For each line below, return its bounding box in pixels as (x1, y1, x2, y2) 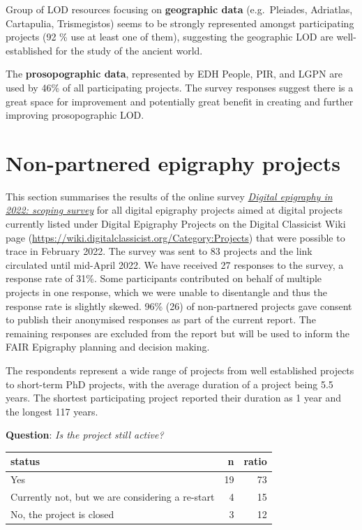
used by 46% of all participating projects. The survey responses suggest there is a (6, 80, 354, 94)
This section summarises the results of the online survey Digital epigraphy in (6, 189, 333, 203)
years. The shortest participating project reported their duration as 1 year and (6, 390, 341, 405)
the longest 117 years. (6, 404, 98, 418)
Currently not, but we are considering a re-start (10, 489, 215, 504)
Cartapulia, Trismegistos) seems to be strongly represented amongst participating (6, 15, 354, 30)
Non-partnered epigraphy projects (6, 148, 341, 177)
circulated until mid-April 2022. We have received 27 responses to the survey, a (6, 257, 344, 272)
